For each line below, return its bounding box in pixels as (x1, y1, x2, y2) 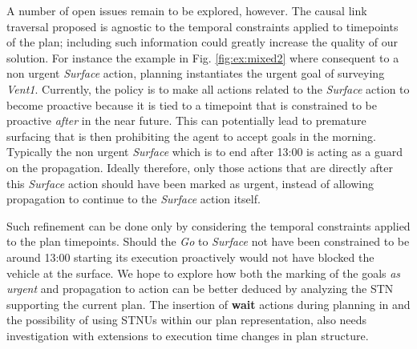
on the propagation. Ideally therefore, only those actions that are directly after (6, 158, 393, 175)
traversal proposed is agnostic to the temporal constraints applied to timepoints (6, 18, 399, 34)
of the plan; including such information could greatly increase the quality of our (6, 34, 399, 50)
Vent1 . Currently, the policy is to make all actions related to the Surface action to (6, 80, 410, 97)
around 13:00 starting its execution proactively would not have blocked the (6, 248, 374, 265)
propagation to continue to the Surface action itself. (6, 191, 261, 207)
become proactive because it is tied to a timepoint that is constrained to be (6, 96, 377, 113)
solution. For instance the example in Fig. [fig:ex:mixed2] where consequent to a (6, 49, 399, 66)
